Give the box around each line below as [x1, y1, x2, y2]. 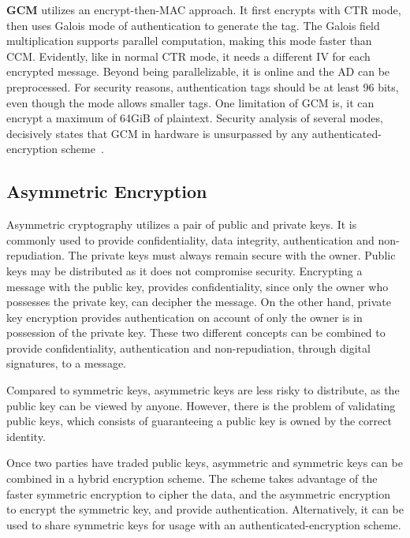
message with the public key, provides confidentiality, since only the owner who [6, 278, 389, 294]
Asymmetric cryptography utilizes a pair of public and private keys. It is [6, 216, 357, 233]
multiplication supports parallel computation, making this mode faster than [6, 32, 372, 49]
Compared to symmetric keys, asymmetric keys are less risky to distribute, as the [6, 382, 400, 398]
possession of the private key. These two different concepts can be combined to [6, 324, 386, 341]
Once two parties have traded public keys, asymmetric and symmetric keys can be [6, 454, 403, 471]
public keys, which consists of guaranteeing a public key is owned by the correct [6, 413, 392, 429]
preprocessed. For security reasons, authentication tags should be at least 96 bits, [6, 78, 399, 95]
